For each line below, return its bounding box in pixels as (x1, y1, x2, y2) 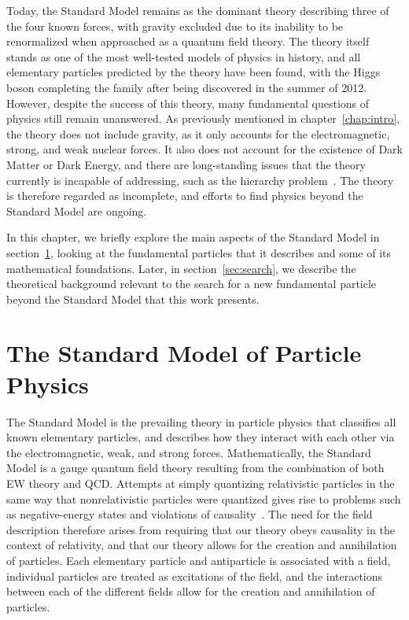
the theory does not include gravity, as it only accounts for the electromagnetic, (6, 125, 390, 142)
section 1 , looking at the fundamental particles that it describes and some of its (6, 244, 391, 260)
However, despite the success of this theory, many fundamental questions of (6, 94, 370, 111)
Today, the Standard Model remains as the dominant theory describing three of (6, 2, 389, 18)
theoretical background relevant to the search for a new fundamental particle (6, 275, 377, 292)
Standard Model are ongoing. (6, 202, 147, 219)
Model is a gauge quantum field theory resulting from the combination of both (6, 459, 385, 476)
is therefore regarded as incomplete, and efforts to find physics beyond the (6, 187, 363, 204)
